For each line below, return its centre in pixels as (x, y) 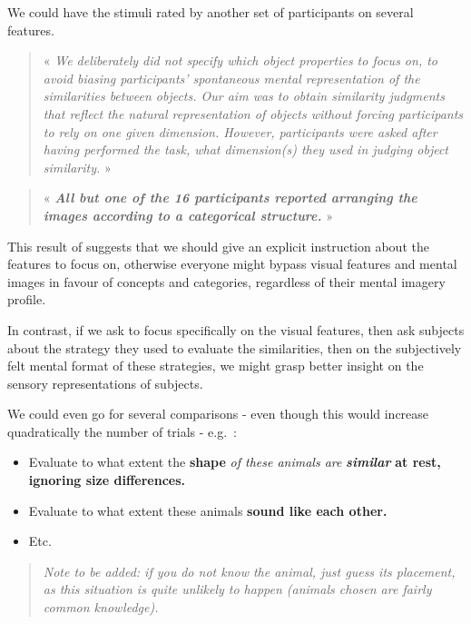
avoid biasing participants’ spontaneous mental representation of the (231, 78)
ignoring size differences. (107, 480)
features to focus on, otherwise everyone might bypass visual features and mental (232, 264)
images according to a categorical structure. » (188, 215)
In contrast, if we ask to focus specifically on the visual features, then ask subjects (236, 329)
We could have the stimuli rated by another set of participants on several (211, 12)
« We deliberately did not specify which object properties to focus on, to (240, 60)
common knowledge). (101, 607)
